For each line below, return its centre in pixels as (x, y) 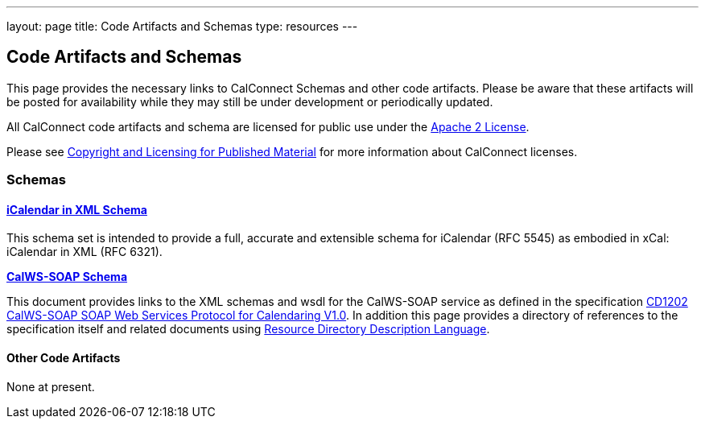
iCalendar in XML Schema (77, 209)
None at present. (51, 386)
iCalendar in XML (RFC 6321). (85, 252)
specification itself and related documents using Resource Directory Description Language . (248, 329)
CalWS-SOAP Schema (67, 277)
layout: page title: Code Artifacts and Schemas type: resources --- (182, 26)
